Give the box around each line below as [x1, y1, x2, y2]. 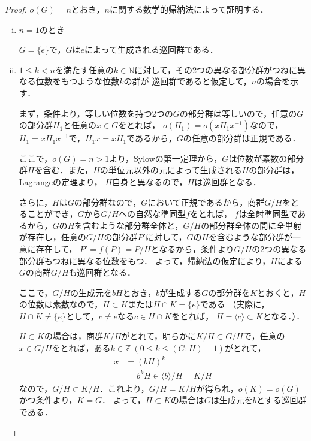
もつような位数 [61, 75, 120, 87]
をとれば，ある [52, 342, 111, 354]
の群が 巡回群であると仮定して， [123, 75, 252, 87]
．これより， [99, 382, 149, 394]
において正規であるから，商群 [147, 195, 265, 208]
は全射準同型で [238, 207, 298, 220]
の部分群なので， [74, 195, 141, 208]
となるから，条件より [150, 242, 234, 255]
